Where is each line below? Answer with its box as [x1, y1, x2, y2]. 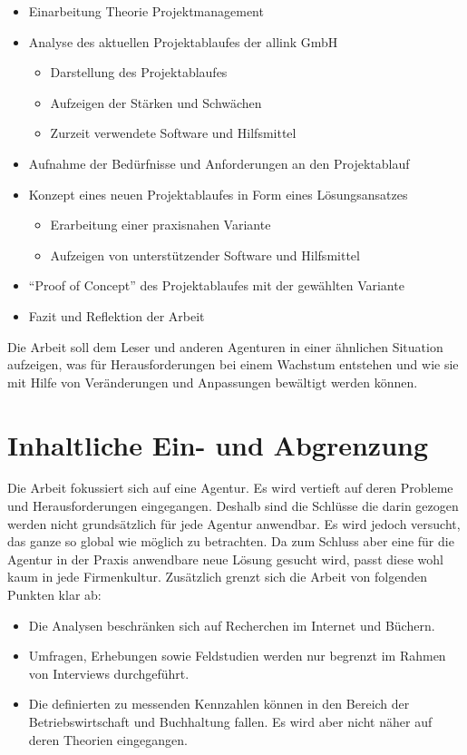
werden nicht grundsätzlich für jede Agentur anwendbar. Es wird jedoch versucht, [7, 514, 461, 533]
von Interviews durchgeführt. [28, 663, 190, 682]
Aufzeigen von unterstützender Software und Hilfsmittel [50, 245, 360, 264]
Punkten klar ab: [7, 585, 102, 603]
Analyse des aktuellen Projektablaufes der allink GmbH [28, 32, 338, 51]
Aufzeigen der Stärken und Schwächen [50, 93, 262, 112]
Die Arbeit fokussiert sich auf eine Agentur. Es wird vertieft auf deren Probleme [7, 478, 453, 497]
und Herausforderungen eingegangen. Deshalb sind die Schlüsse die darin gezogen [7, 496, 459, 515]
